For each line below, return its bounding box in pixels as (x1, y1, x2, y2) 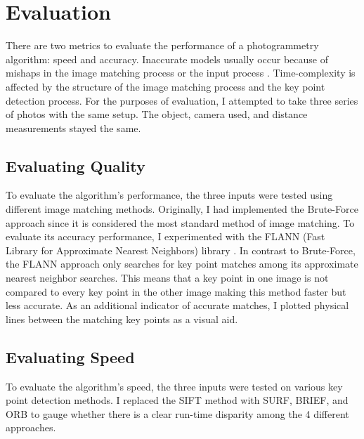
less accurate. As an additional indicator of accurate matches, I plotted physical (6, 298, 349, 313)
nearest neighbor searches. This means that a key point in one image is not (6, 270, 329, 285)
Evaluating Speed (6, 346, 135, 367)
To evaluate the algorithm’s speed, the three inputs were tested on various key (6, 379, 343, 393)
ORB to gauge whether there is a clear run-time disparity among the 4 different (6, 406, 349, 421)
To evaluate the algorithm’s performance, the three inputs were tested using (6, 188, 333, 202)
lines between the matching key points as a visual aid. (6, 311, 238, 326)
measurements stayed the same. (6, 120, 141, 135)
